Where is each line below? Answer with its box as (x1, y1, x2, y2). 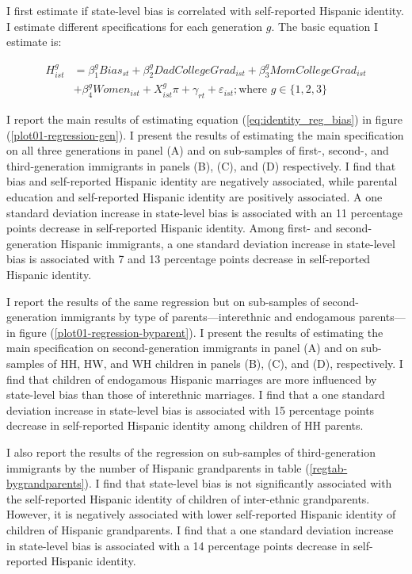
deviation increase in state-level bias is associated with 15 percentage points (6, 401, 375, 418)
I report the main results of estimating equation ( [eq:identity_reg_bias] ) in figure (6, 111, 402, 128)
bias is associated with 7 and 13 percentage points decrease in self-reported (6, 251, 371, 267)
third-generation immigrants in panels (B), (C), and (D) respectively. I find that (6, 157, 396, 174)
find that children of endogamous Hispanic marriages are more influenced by (6, 370, 377, 387)
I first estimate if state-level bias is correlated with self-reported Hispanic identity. (6, 2, 404, 18)
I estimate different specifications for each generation (6, 17, 263, 34)
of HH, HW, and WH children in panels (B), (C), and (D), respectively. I (48, 354, 403, 371)
